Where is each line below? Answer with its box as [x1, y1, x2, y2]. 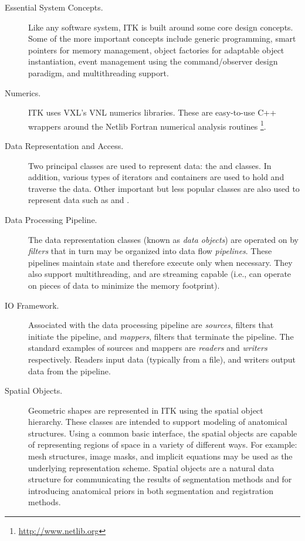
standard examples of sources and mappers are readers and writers [28, 341, 267, 354]
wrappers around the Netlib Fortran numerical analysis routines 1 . [28, 118, 266, 132]
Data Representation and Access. [5, 140, 124, 151]
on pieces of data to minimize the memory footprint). [28, 279, 220, 291]
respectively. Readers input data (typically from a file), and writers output [28, 353, 296, 365]
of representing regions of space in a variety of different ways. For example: [28, 438, 297, 451]
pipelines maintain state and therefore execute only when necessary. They [28, 256, 293, 268]
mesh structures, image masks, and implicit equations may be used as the [28, 450, 293, 462]
